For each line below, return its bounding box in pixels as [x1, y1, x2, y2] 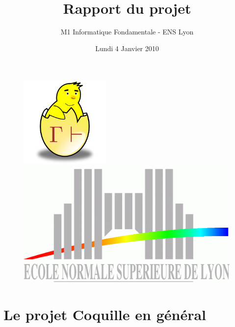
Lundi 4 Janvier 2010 [95, 43, 159, 53]
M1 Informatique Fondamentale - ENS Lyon [60, 27, 194, 37]
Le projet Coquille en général [3, 304, 207, 324]
